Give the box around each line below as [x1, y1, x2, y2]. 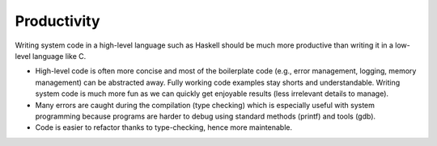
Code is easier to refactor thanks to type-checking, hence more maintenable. [35, 123, 293, 132]
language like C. [32, 51, 87, 60]
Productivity [15, 12, 100, 30]
